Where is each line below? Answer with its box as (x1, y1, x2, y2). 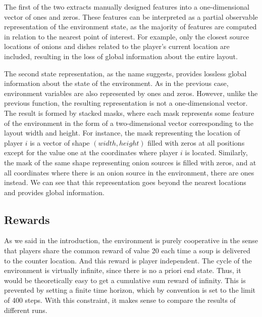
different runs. (4, 304, 47, 315)
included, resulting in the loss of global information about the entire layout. (4, 51, 238, 61)
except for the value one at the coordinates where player (4, 147, 178, 158)
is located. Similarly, (185, 147, 248, 158)
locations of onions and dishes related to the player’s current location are (4, 41, 230, 52)
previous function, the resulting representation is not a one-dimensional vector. (4, 98, 248, 108)
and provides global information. (4, 187, 104, 197)
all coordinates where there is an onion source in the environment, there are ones (4, 167, 254, 177)
